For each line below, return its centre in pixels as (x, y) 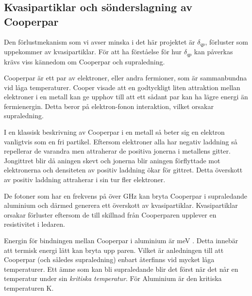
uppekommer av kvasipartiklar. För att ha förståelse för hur (93, 52)
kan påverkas (213, 52)
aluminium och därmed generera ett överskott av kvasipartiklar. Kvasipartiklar (121, 205)
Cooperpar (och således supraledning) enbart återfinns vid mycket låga (109, 259)
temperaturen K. (29, 288)
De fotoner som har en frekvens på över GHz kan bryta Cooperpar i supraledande (126, 195)
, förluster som (227, 41)
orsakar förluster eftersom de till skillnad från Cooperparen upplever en (110, 214)
